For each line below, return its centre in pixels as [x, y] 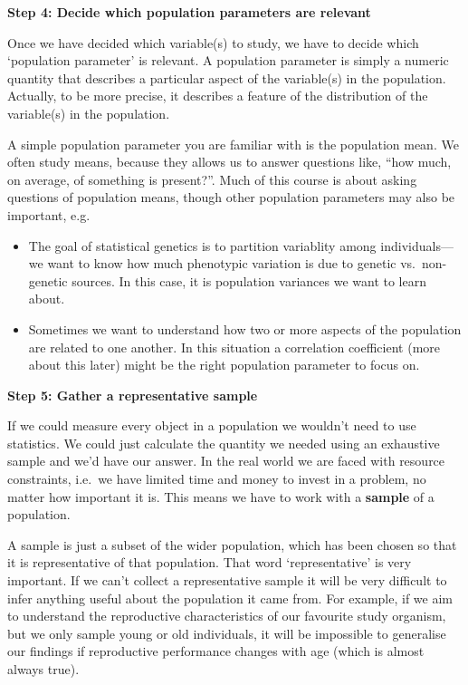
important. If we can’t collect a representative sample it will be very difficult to [227, 580]
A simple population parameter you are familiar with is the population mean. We [233, 144]
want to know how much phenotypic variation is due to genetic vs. [231, 263]
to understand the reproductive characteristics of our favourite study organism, [227, 616]
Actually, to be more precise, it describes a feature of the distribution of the [218, 96]
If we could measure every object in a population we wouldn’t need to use [212, 425]
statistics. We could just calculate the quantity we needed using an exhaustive [224, 443]
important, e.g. [49, 214]
